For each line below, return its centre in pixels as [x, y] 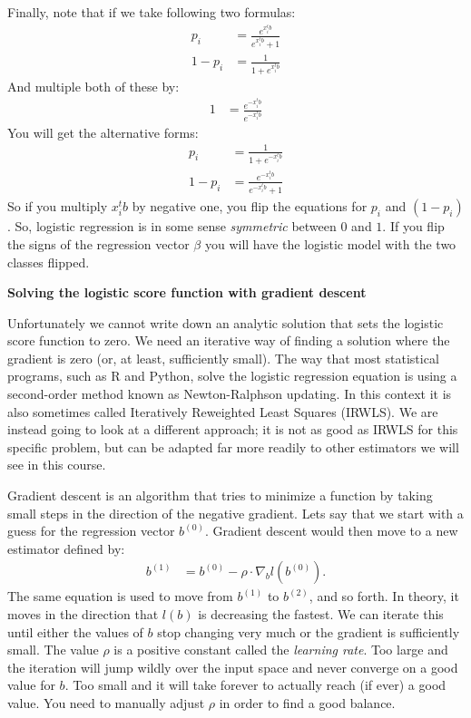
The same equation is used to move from [120, 596]
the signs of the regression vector [98, 243]
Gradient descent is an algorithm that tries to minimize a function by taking [220, 495]
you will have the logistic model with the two [330, 243]
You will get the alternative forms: [103, 132]
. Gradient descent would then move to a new [331, 531]
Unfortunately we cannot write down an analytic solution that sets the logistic [226, 322]
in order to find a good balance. [307, 703]
